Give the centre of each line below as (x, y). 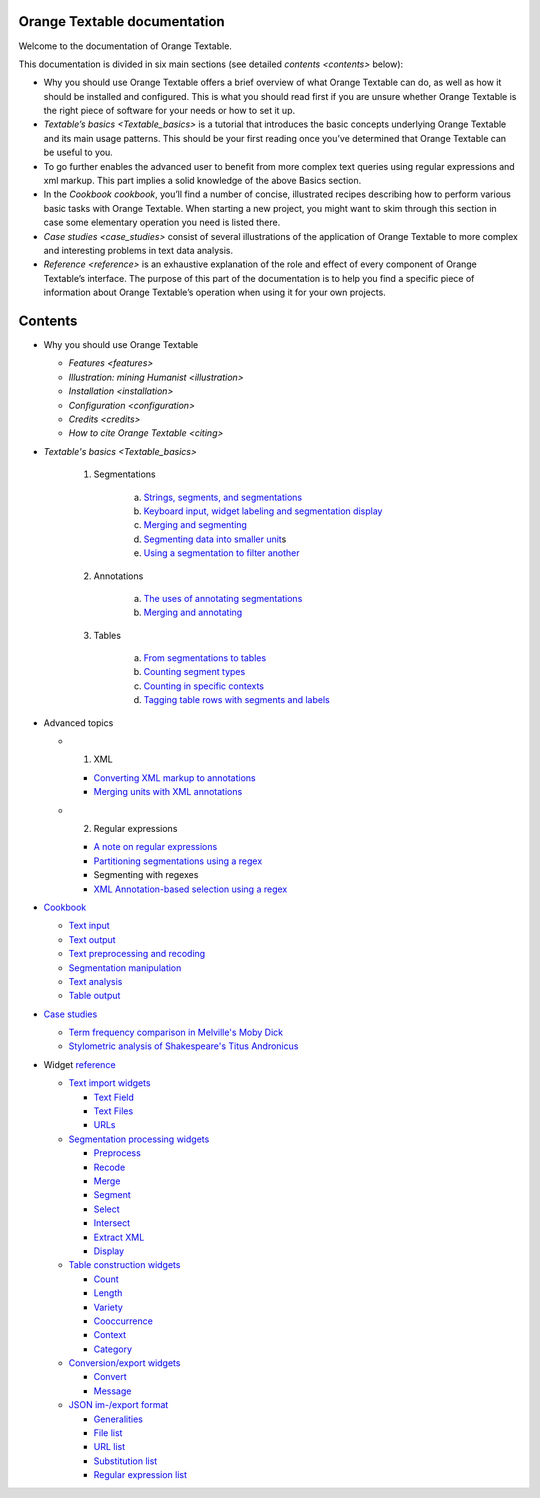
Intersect (112, 1223)
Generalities (118, 1419)
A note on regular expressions (155, 847)
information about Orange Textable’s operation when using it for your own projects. (215, 292)
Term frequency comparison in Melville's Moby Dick (176, 1032)
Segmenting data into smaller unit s (215, 539)
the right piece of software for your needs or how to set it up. (169, 111)
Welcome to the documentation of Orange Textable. (125, 46)
